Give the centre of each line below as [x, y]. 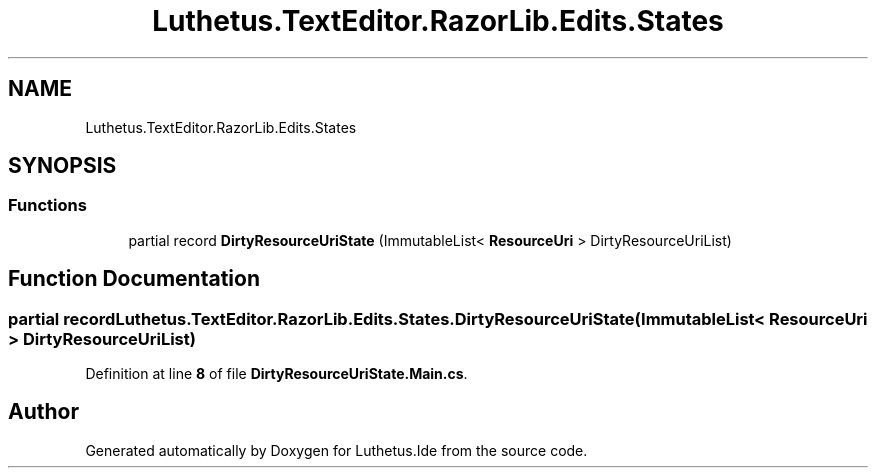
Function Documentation [134, 279]
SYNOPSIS [62, 166]
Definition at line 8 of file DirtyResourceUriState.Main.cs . [276, 374]
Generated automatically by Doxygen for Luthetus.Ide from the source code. [336, 450]
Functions [47, 205]
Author [43, 412]
